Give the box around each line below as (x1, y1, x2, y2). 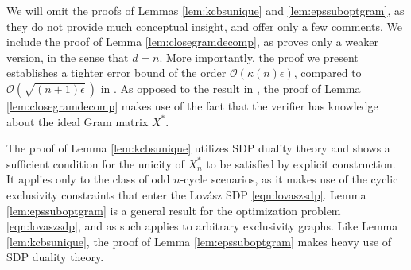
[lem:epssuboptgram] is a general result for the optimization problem (6, 202, 341, 218)
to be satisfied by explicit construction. (206, 155, 396, 172)
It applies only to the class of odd (6, 171, 170, 187)
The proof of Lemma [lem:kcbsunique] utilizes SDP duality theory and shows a (6, 140, 390, 156)
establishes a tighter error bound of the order (6, 64, 227, 81)
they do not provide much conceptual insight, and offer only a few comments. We (6, 17, 402, 34)
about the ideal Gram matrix (6, 113, 149, 129)
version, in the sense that (6, 48, 129, 65)
